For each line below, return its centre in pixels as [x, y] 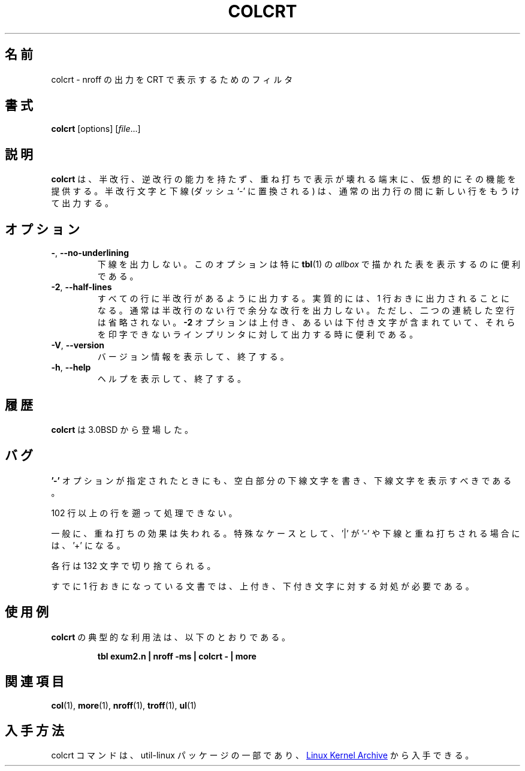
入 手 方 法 [34, 730]
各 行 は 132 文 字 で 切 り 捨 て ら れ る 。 [133, 565]
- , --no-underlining [90, 253]
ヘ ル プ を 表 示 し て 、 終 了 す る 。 [171, 379]
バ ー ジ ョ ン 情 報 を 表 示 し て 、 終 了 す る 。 [193, 357]
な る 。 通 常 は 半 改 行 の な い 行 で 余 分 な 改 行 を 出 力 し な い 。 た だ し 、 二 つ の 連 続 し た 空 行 [306, 311]
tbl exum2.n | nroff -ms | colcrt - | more [177, 656]
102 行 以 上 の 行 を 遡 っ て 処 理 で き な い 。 [144, 513]
